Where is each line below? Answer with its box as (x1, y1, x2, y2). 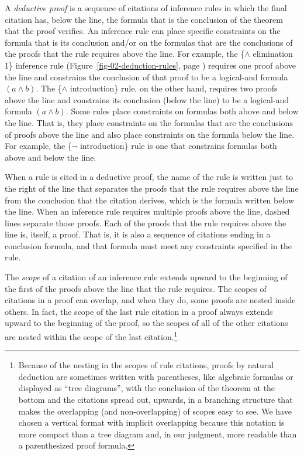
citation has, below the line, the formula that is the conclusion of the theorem (5, 13, 283, 25)
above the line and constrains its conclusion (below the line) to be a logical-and (5, 93, 289, 106)
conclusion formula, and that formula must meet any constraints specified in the (5, 239, 292, 252)
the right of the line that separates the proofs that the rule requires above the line (5, 182, 299, 194)
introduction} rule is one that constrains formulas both (80, 140, 277, 152)
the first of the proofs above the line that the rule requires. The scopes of (5, 282, 267, 294)
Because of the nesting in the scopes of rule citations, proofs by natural (18, 359, 274, 371)
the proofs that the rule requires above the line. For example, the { (5, 47, 245, 60)
